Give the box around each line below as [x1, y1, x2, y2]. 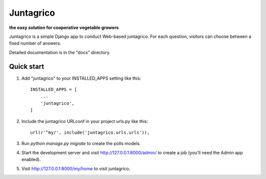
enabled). [21, 156, 41, 162]
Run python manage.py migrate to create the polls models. [21, 141, 141, 147]
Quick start [9, 62, 44, 71]
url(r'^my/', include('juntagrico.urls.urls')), [30, 129, 150, 135]
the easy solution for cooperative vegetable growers [9, 25, 119, 30]
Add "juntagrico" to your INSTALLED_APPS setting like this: [21, 75, 141, 81]
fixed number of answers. [9, 40, 62, 46]
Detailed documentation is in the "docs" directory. [9, 49, 111, 55]
